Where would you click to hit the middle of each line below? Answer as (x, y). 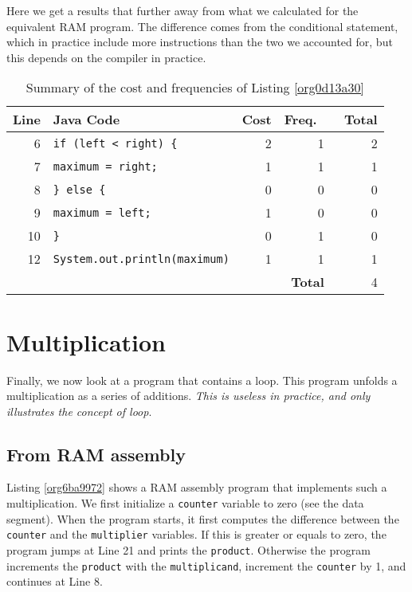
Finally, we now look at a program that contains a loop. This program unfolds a (202, 380)
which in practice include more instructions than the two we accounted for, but (200, 42)
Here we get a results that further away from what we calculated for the (182, 10)
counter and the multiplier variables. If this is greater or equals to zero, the (196, 534)
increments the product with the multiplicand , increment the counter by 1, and (206, 565)
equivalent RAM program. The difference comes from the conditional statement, (202, 26)
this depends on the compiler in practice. (106, 57)
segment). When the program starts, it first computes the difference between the (203, 518)
